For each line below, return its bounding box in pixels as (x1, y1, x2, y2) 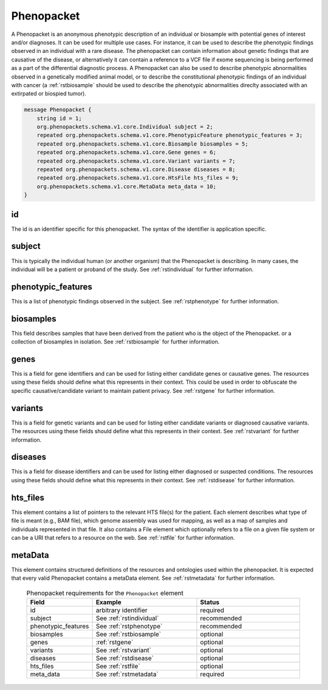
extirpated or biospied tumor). (11, 90, 86, 97)
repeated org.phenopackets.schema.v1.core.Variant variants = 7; (36, 157, 236, 164)
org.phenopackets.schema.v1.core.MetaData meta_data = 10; (36, 183, 217, 190)
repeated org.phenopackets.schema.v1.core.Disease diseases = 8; (36, 166, 236, 173)
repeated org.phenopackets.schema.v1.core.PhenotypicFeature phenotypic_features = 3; (36, 132, 303, 139)
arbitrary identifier (95, 606, 148, 614)
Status (200, 597, 220, 606)
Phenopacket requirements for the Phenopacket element (26, 588, 183, 597)
